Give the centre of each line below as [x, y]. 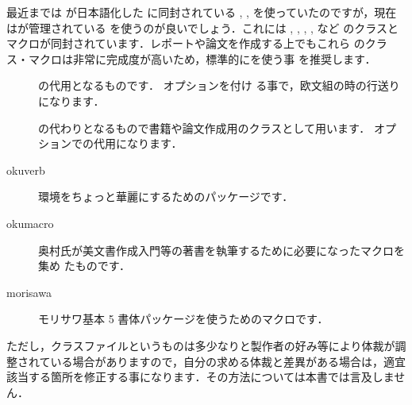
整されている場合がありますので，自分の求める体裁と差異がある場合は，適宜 [206, 361]
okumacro [30, 223]
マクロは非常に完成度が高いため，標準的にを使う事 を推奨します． [202, 58]
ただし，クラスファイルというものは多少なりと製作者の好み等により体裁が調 [206, 345]
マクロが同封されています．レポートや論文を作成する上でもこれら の [186, 43]
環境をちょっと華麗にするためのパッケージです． [166, 197]
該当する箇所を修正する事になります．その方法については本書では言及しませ [206, 377]
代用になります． [138, 143]
